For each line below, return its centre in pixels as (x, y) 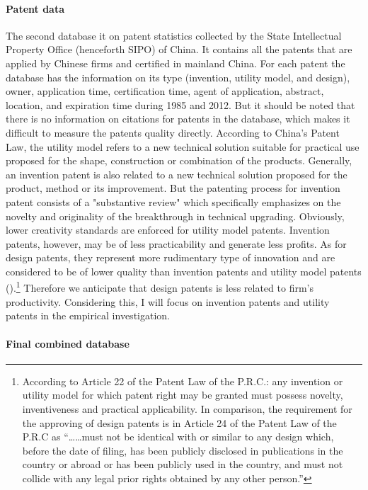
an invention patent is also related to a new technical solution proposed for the (177, 174)
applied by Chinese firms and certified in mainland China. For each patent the (176, 63)
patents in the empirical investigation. (88, 315)
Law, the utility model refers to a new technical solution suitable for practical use (183, 146)
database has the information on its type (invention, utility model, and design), (178, 77)
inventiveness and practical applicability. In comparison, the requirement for (187, 408)
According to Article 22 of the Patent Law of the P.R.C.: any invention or (183, 381)
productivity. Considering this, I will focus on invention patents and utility (168, 301)
